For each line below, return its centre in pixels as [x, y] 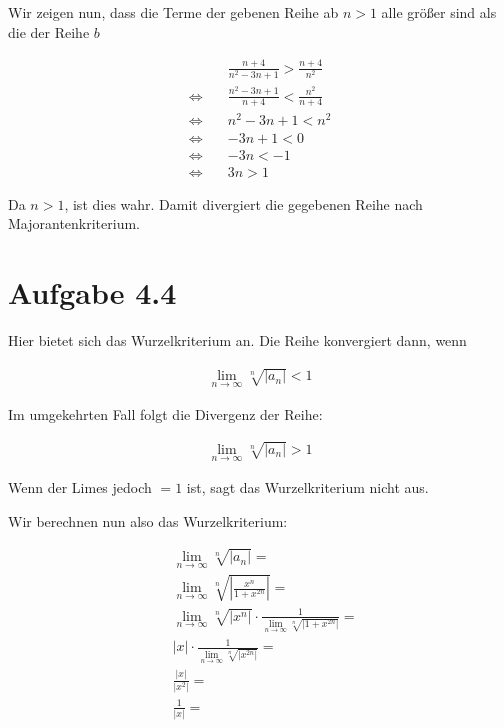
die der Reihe [49, 31]
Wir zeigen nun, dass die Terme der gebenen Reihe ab [173, 12]
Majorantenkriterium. [74, 223]
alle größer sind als [439, 12]
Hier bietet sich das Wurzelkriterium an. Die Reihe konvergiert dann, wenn [237, 339]
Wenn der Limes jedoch [80, 487]
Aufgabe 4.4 [92, 291]
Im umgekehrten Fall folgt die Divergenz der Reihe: [165, 413]
